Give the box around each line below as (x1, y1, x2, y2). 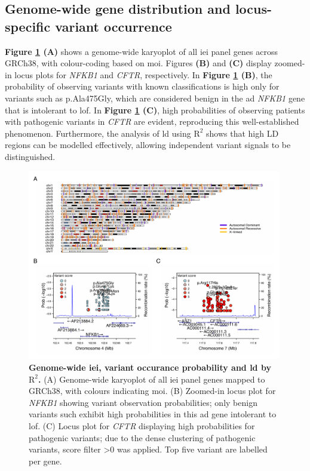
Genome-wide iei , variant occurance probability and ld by (29, 361, 271, 373)
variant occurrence (55, 17, 172, 35)
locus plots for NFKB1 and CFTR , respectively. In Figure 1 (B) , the (14, 68, 272, 81)
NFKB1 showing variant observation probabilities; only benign (29, 396, 257, 408)
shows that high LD (206, 127, 279, 139)
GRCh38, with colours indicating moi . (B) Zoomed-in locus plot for (29, 384, 276, 397)
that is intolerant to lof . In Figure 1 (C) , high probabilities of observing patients (5, 103, 305, 116)
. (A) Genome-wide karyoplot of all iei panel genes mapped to (38, 373, 265, 385)
